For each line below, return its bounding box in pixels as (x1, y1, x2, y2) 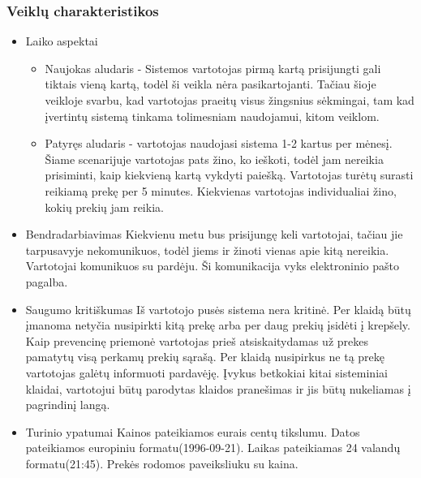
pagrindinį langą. (25, 396, 110, 413)
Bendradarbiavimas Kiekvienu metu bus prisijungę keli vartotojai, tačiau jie (25, 226, 403, 243)
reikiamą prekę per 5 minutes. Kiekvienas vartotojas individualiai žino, (45, 182, 397, 199)
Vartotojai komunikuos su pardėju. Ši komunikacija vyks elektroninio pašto (25, 257, 399, 274)
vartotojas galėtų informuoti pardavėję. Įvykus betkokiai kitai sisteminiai (25, 364, 388, 381)
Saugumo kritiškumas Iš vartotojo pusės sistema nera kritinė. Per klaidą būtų (25, 300, 411, 317)
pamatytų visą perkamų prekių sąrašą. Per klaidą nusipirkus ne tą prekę (25, 348, 385, 365)
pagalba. (25, 273, 68, 290)
